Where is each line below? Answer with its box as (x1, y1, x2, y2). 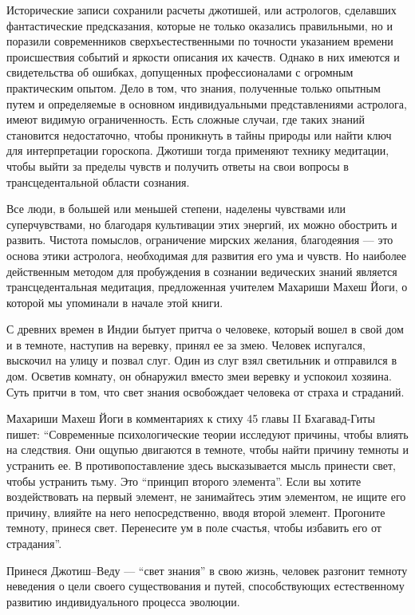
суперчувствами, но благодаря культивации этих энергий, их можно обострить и (6, 215, 397, 232)
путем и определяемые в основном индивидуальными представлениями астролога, (6, 95, 407, 112)
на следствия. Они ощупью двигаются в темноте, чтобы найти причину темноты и (6, 441, 409, 458)
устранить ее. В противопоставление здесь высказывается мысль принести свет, (6, 457, 396, 474)
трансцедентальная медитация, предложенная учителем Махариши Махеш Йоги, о (6, 278, 408, 295)
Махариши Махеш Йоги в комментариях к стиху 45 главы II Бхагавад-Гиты (6, 410, 375, 427)
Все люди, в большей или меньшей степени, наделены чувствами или (6, 200, 346, 217)
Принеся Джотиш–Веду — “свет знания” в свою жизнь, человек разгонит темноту (6, 562, 408, 578)
